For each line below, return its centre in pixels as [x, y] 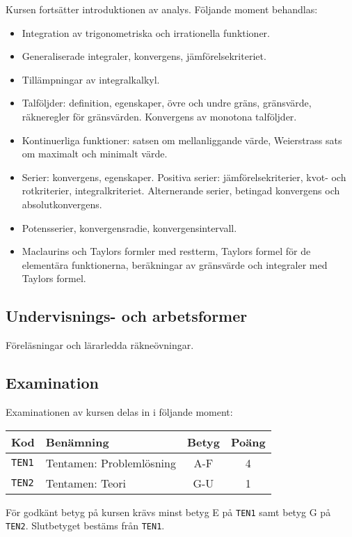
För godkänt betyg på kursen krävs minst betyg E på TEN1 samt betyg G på [168, 512]
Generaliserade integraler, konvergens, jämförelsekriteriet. [144, 56]
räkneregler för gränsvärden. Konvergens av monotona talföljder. [159, 116]
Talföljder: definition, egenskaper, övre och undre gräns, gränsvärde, [167, 103]
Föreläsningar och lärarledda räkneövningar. [100, 345]
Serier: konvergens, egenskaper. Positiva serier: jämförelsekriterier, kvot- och [184, 177]
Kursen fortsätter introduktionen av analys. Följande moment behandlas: [162, 9]
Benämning [77, 442]
